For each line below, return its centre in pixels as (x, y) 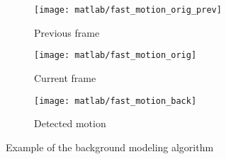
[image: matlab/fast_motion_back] (115, 101)
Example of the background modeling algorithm (110, 147)
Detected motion (70, 123)
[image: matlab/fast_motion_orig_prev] (128, 10)
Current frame (65, 77)
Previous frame (67, 32)
